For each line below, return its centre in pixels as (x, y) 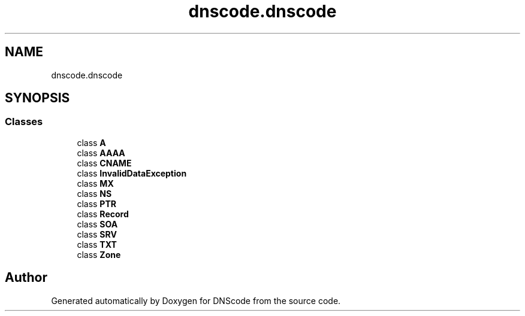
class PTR (96, 203)
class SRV (97, 234)
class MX (95, 183)
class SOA (97, 224)
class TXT (97, 244)
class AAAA (101, 153)
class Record (103, 214)
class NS (94, 193)
